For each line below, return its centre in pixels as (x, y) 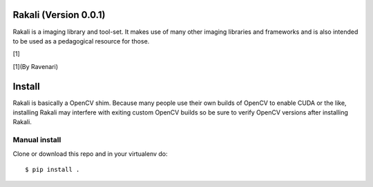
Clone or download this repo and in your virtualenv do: (90, 154)
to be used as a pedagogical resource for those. (81, 41)
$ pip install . (52, 169)
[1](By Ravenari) (36, 66)
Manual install (37, 140)
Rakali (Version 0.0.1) (59, 15)
